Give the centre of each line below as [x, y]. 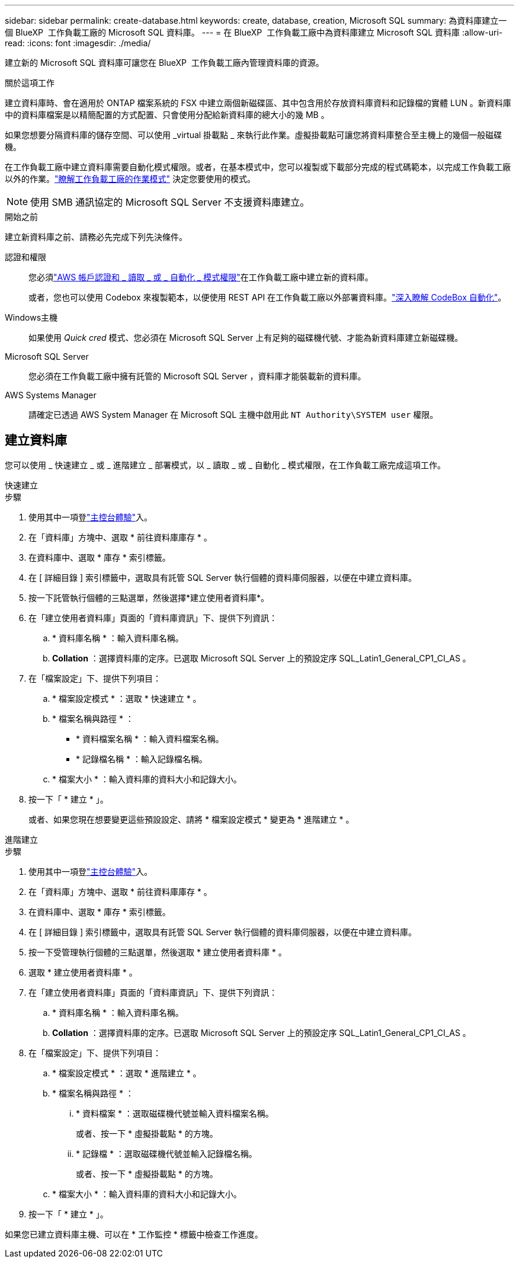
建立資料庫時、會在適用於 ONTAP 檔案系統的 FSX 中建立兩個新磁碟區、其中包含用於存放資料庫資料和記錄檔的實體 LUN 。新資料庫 [258, 103]
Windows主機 [31, 317]
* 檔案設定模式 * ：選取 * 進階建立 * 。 [127, 1073]
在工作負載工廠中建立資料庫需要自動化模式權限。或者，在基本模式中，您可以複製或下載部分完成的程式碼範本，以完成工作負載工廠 [258, 167]
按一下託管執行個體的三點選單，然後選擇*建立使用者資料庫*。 [149, 597]
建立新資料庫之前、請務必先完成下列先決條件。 [96, 237]
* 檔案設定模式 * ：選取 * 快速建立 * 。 [127, 698]
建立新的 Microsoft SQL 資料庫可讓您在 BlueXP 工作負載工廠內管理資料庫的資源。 [164, 63]
